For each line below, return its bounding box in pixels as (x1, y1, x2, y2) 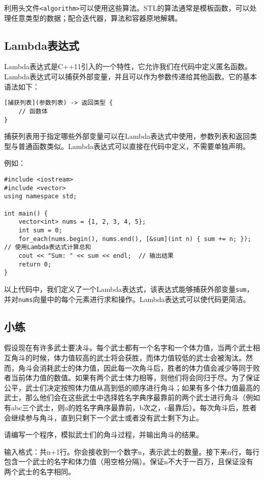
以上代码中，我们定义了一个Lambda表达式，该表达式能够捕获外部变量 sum (4, 283, 247, 294)
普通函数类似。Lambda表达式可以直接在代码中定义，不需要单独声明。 (18, 140, 250, 151)
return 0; (18, 260, 52, 268)
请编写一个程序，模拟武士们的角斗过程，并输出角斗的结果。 (4, 429, 203, 440)
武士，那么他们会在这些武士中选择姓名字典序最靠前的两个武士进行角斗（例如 (4, 392, 260, 403)
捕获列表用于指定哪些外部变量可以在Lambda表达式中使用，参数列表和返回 (4, 131, 250, 141)
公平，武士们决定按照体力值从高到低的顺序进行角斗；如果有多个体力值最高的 (4, 382, 260, 393)
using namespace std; (4, 193, 77, 200)
